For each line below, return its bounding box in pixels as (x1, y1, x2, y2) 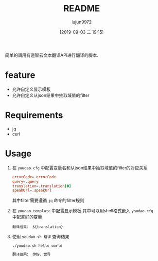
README (63, 3, 100, 14)
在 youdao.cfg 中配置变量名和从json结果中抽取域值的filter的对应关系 (12, 165, 148, 170)
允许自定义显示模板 (12, 86, 51, 92)
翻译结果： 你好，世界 (12, 252, 51, 257)
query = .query (12, 179, 39, 184)
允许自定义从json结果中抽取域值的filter (12, 92, 90, 98)
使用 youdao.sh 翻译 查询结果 (12, 234, 70, 240)
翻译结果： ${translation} (12, 224, 63, 229)
